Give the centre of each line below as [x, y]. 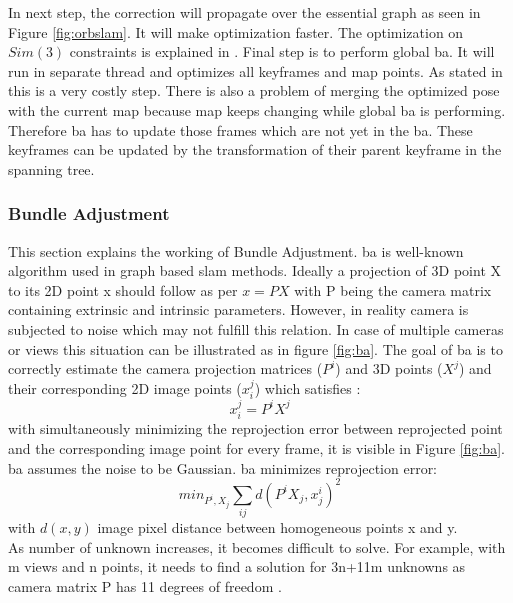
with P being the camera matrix [393, 289]
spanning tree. [51, 168]
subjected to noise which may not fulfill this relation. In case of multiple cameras [256, 328]
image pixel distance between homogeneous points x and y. [277, 526]
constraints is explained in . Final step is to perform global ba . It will [282, 51]
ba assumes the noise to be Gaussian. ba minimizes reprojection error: [223, 467]
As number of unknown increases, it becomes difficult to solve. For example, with [257, 546]
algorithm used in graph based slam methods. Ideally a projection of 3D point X [254, 270]
